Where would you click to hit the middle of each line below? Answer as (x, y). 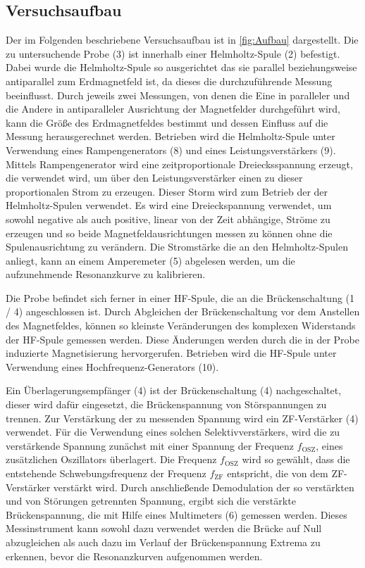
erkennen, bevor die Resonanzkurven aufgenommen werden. (134, 556)
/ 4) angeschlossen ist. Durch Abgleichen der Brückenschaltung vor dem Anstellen (183, 311)
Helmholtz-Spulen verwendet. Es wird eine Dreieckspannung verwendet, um (169, 205)
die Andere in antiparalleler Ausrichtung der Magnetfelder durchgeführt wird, (173, 109)
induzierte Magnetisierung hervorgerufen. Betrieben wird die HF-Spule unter (171, 353)
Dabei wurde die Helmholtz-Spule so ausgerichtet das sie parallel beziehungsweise (181, 67)
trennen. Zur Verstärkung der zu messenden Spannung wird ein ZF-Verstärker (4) (182, 418)
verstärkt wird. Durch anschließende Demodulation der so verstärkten (204, 487)
